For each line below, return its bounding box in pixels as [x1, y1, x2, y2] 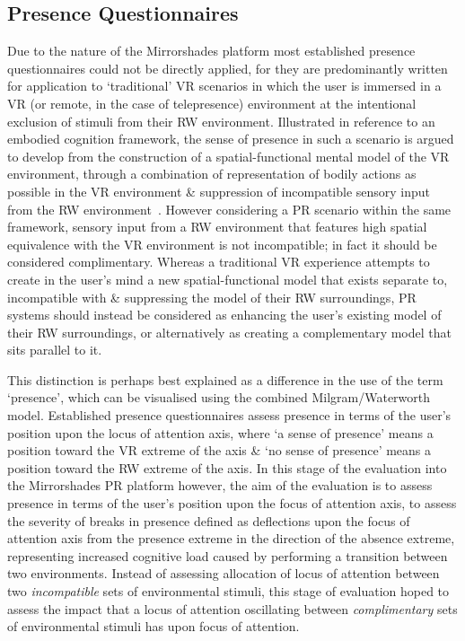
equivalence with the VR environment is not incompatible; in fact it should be [7, 234, 437, 253]
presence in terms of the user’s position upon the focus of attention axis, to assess [7, 494, 457, 513]
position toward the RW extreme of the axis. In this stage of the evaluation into [7, 458, 447, 477]
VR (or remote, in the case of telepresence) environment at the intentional [7, 93, 417, 112]
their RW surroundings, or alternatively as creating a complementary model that [7, 322, 452, 341]
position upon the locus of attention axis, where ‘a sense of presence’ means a [7, 423, 434, 442]
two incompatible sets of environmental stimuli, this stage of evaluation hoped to [7, 582, 450, 601]
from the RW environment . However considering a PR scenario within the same [7, 199, 452, 218]
